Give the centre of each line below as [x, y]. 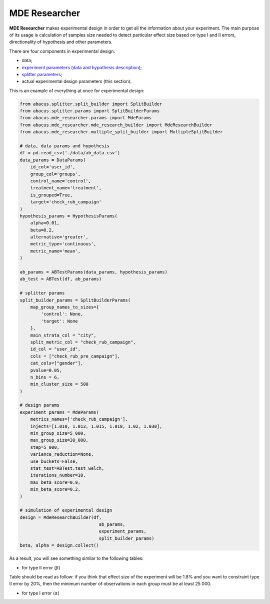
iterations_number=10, [58, 475]
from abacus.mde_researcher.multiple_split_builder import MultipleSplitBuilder [121, 132]
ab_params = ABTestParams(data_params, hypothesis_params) [93, 272]
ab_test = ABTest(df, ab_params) [61, 279]
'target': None [59, 321]
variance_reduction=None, [62, 454]
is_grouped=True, [51, 195]
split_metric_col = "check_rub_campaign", [83, 342]
